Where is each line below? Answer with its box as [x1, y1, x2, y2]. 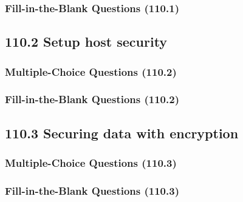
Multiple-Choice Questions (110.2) [5, 64, 177, 79]
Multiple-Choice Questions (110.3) [5, 155, 177, 170]
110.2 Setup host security [5, 32, 168, 51]
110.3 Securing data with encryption [5, 123, 239, 142]
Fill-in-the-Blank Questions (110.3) [5, 183, 179, 198]
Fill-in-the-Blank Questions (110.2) [5, 92, 179, 107]
